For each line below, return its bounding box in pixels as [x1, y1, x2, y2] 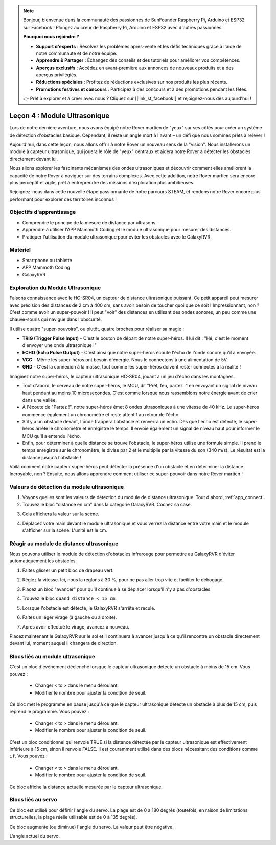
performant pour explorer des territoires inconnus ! [9, 196, 117, 202]
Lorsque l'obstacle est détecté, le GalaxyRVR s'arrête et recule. [22, 604, 156, 611]
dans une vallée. [22, 397, 57, 403]
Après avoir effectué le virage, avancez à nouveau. [22, 623, 130, 630]
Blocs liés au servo [9, 796, 57, 804]
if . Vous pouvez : [9, 753, 48, 760]
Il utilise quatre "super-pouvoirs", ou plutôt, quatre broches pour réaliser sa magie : [9, 326, 184, 332]
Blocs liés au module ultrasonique [9, 653, 96, 660]
